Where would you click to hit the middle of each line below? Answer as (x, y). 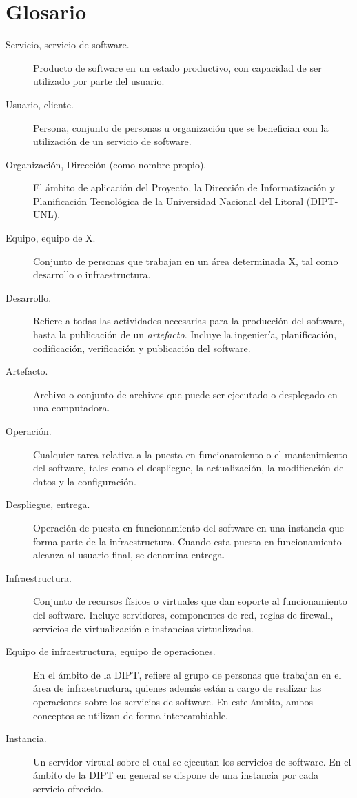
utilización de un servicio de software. (112, 141)
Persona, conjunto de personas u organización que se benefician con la (181, 127)
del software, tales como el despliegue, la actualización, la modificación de (188, 468)
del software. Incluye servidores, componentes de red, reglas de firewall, (183, 614)
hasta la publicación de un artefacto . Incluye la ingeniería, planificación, (185, 334)
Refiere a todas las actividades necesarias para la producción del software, (189, 321)
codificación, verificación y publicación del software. (142, 348)
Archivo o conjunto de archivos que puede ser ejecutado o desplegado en (185, 394)
